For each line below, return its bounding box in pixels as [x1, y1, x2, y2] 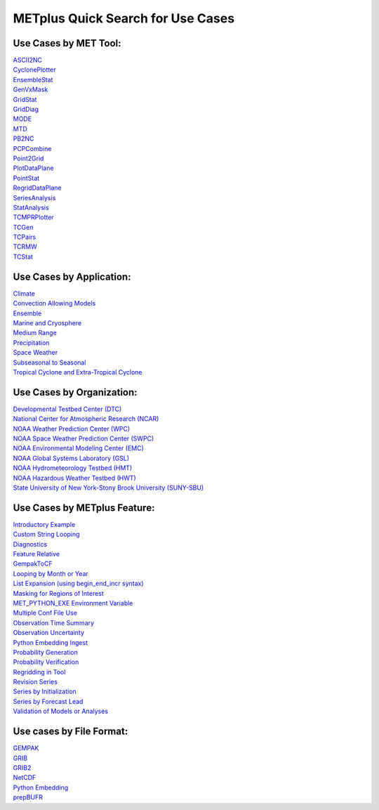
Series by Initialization [13, 687, 77, 695]
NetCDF [13, 773, 36, 782]
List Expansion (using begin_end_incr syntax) [13, 580, 144, 588]
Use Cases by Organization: [13, 386, 138, 398]
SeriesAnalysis [13, 193, 56, 202]
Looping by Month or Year [13, 569, 89, 577]
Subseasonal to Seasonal [13, 358, 86, 367]
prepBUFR [13, 793, 44, 802]
